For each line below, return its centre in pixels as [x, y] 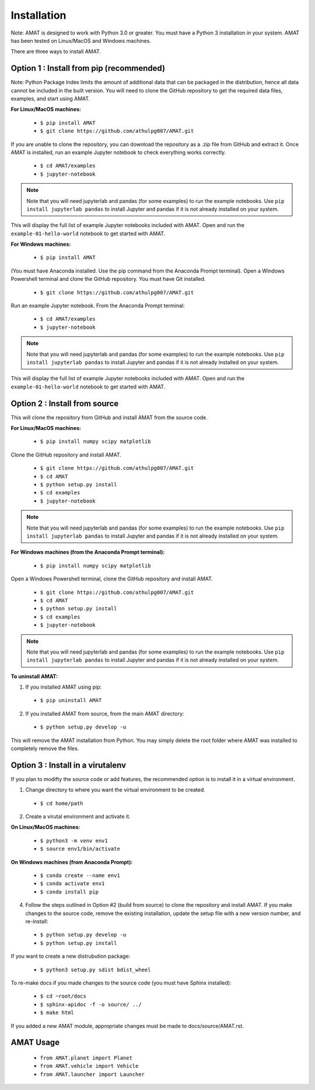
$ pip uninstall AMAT [71, 700]
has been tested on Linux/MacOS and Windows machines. [81, 40]
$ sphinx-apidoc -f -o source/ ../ [91, 1004]
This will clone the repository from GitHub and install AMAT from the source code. [109, 417]
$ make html [57, 1013]
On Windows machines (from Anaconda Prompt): [72, 862]
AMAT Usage [35, 1042]
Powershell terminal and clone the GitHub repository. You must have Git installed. [108, 279]
